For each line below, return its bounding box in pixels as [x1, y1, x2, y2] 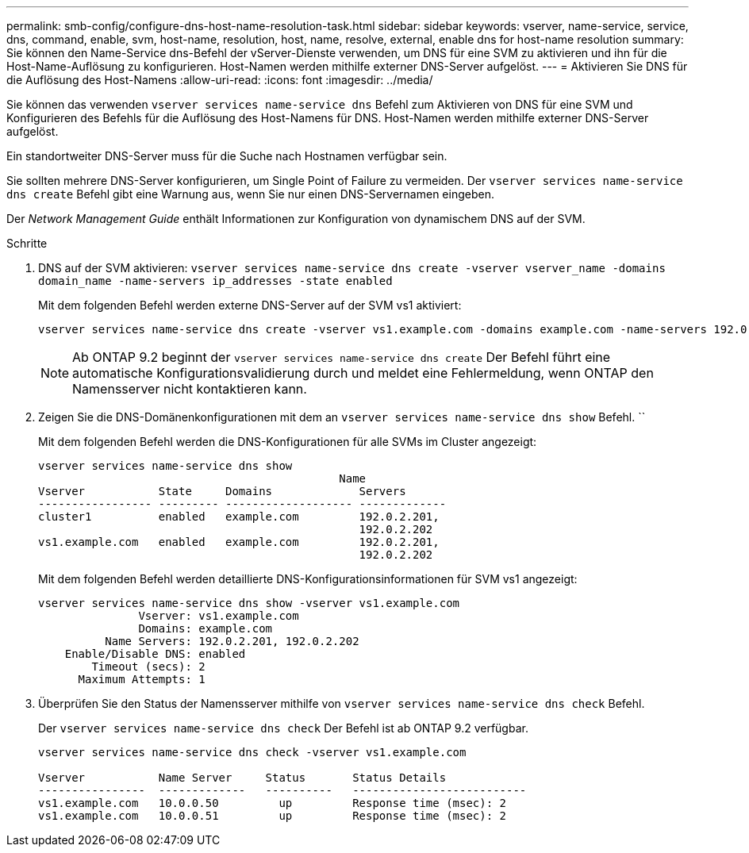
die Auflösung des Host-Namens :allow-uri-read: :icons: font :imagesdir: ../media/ [6, 73, 433, 86]
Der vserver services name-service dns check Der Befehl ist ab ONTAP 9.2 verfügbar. [38, 721, 528, 735]
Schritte [6, 236, 48, 250]
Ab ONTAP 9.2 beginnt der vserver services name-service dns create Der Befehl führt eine [72, 349, 611, 365]
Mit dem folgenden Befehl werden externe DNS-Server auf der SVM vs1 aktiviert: [38, 298, 462, 312]
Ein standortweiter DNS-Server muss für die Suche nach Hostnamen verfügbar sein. [6, 149, 447, 163]
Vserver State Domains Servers [38, 485, 406, 498]
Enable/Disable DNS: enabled [64, 647, 246, 660]
